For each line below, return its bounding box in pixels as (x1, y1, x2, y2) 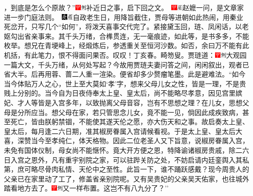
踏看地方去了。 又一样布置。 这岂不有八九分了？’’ (4, 183, 169, 193)
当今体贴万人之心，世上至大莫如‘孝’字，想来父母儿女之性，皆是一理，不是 (4, 78, 239, 88)
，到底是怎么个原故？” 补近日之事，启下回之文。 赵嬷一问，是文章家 (4, 2, 244, 12)
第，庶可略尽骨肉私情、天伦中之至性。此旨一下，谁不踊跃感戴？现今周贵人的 (4, 164, 249, 174)
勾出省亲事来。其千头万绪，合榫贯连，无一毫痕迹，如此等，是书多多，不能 (10, 31, 249, 41)
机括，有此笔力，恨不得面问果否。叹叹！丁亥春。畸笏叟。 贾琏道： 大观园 (4, 49, 247, 60)
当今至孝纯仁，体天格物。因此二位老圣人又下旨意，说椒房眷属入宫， (31, 135, 249, 146)
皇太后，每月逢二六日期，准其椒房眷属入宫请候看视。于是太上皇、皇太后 (4, 126, 235, 136)
